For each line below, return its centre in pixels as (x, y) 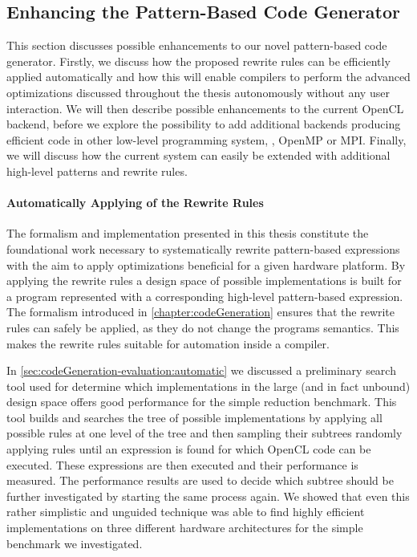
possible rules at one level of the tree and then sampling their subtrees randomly (204, 433)
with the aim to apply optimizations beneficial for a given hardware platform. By (206, 264)
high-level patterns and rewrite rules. (97, 171)
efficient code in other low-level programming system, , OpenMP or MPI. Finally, (206, 139)
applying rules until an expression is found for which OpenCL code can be (189, 449)
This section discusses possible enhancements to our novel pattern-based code (197, 45)
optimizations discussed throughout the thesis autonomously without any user (198, 92)
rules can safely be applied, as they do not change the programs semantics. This (203, 327)
